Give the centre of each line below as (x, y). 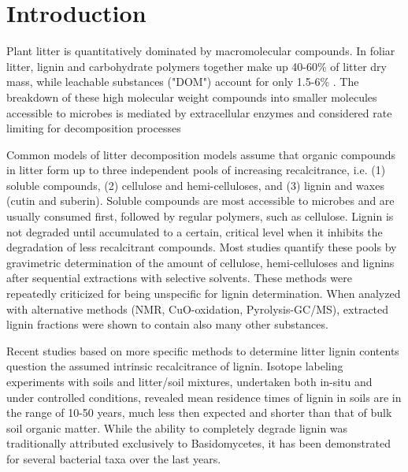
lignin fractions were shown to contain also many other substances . (167, 324)
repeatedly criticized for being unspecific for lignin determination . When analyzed (204, 294)
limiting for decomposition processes (94, 128)
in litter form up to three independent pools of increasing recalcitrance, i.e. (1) (196, 170)
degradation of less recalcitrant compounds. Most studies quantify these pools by (202, 247)
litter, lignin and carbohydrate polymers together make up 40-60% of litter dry (197, 66)
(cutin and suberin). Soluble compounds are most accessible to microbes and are (200, 201)
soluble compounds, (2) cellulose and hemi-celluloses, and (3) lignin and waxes (195, 185)
